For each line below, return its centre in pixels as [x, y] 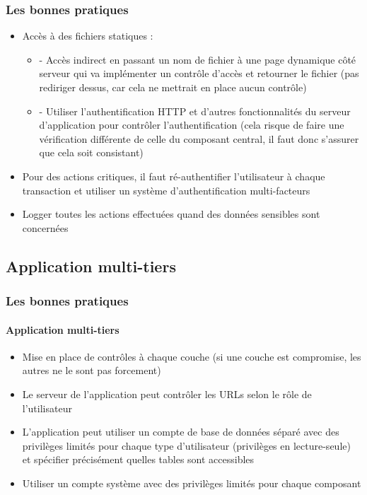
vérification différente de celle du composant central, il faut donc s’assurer [199, 138]
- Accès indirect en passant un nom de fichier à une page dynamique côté [198, 59]
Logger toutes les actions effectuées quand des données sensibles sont [171, 214]
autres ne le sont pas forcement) [92, 370]
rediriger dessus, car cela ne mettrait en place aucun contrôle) [173, 87]
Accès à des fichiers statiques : [88, 36]
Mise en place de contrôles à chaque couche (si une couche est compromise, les [192, 356]
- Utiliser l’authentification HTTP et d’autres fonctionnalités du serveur [195, 111]
